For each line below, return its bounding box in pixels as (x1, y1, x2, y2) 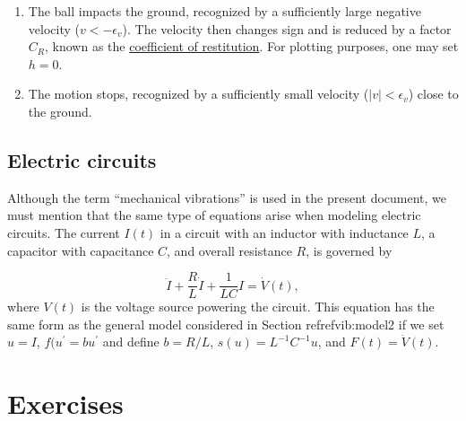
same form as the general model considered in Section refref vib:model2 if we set (7, 314, 444, 333)
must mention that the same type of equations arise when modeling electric (7, 206, 421, 224)
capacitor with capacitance (7, 241, 154, 259)
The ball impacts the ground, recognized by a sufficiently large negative (28, 2, 421, 20)
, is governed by (306, 241, 393, 259)
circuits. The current (7, 223, 120, 241)
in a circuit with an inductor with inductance (160, 223, 409, 241)
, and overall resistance (167, 241, 292, 259)
